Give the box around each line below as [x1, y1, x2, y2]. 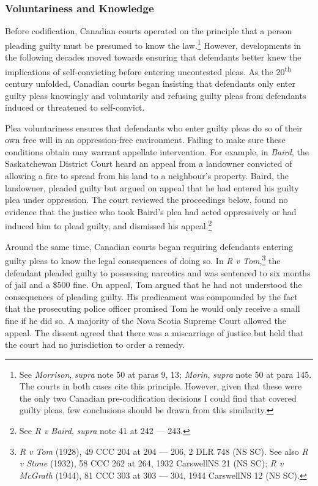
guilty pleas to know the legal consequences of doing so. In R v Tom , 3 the [5, 252, 281, 267]
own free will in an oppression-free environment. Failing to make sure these [5, 133, 286, 146]
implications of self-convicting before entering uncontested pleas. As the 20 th [5, 63, 292, 78]
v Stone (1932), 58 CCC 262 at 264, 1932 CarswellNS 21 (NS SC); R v [19, 457, 284, 469]
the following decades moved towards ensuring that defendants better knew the [5, 51, 301, 64]
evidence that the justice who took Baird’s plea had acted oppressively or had [5, 205, 297, 218]
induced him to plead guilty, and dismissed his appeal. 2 [5, 218, 212, 232]
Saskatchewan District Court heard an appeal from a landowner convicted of [5, 157, 292, 170]
